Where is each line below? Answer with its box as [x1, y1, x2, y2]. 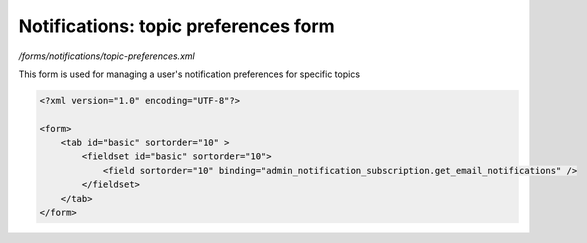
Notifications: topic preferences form [18, 15, 335, 37]
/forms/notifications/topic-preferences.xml [18, 50, 195, 62]
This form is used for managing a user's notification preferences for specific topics [18, 68, 360, 80]
